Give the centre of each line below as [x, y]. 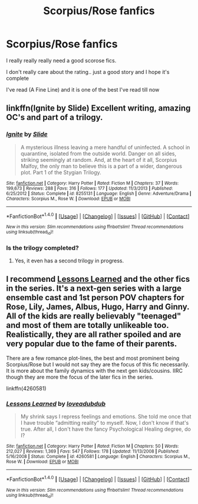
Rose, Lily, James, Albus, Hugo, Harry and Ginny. [98, 307]
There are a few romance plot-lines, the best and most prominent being [93, 358]
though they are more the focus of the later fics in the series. [80, 377]
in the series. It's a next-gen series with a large [94, 289]
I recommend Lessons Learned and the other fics [98, 279]
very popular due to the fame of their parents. [92, 344]
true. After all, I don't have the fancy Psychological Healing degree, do [106, 429]
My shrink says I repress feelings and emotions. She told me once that [106, 417]
